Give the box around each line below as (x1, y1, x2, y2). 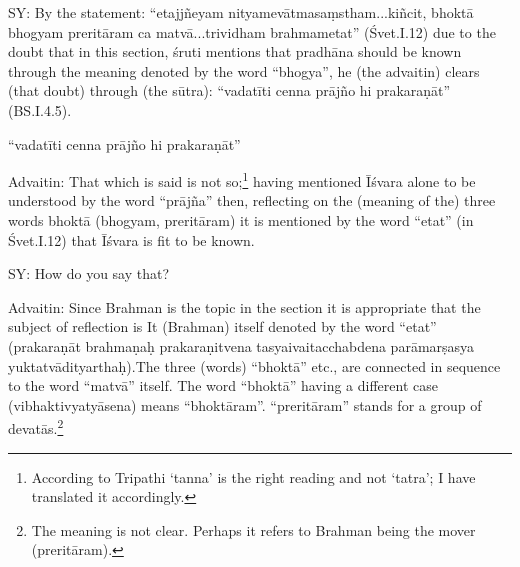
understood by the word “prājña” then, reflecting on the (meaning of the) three (8, 190, 496, 211)
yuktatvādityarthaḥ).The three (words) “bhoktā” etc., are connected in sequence (8, 355, 501, 376)
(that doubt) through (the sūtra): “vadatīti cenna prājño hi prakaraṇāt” (8, 80, 451, 101)
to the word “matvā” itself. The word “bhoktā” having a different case (8, 375, 438, 396)
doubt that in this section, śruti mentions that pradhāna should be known (8, 41, 462, 62)
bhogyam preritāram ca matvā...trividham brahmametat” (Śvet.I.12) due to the (8, 21, 496, 42)
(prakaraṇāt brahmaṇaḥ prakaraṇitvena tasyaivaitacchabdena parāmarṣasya (8, 335, 475, 356)
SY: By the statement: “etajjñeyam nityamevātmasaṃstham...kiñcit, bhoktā (8, 2, 474, 22)
